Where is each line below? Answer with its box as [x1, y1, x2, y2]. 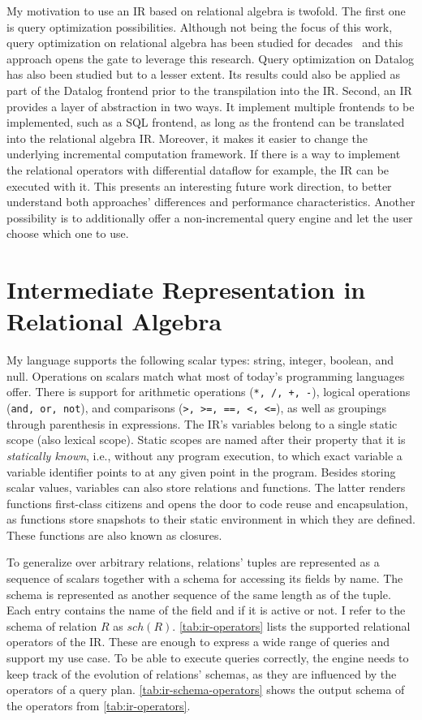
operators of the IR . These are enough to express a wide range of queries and [6, 633, 390, 650]
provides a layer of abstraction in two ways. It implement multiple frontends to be [6, 97, 415, 114]
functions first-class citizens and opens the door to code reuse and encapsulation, [6, 494, 408, 511]
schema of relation [6, 617, 97, 634]
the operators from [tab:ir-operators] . [6, 696, 191, 714]
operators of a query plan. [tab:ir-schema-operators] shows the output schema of [6, 681, 405, 698]
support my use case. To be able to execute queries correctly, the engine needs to [6, 649, 409, 666]
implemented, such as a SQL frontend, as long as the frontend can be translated [6, 114, 405, 131]
